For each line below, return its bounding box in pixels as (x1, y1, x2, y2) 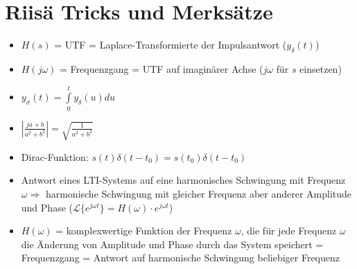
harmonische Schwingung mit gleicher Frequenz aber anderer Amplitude (45, 186, 352, 201)
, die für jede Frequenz (241, 223, 337, 238)
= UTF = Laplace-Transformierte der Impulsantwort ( (54, 37, 287, 52)
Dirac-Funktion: (21, 149, 89, 164)
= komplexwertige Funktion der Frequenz (55, 223, 232, 238)
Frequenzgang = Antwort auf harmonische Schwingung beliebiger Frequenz (21, 250, 340, 265)
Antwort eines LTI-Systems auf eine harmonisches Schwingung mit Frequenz (21, 173, 346, 187)
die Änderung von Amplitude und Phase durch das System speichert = (21, 236, 324, 251)
